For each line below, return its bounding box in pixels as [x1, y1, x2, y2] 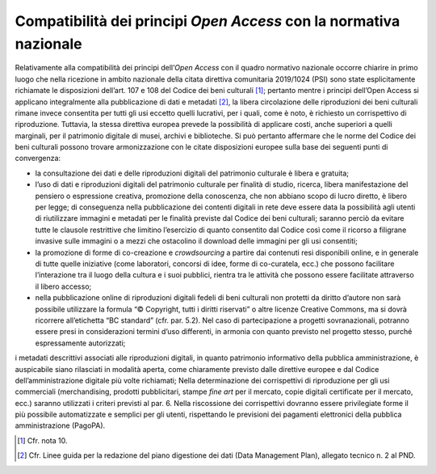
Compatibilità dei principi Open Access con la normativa [15, 12, 400, 30]
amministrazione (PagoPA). [15, 421, 106, 430]
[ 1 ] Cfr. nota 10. [17, 435, 68, 445]
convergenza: [15, 154, 61, 163]
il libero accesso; [35, 281, 92, 291]
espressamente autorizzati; [35, 338, 126, 348]
